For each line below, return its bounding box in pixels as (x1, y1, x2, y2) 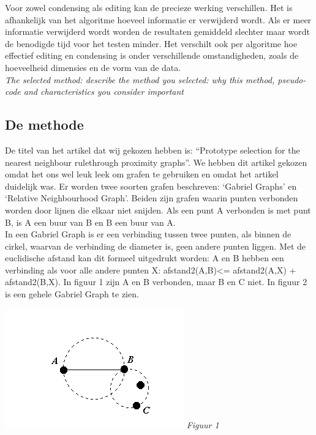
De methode (5, 115, 84, 134)
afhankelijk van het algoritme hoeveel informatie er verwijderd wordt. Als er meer (5, 13, 312, 26)
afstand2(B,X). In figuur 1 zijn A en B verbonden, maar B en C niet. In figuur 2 (5, 275, 307, 288)
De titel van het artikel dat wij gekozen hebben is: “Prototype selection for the (5, 143, 300, 156)
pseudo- (277, 73, 306, 86)
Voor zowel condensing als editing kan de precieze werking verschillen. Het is (5, 1, 293, 13)
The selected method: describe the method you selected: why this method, (5, 73, 275, 86)
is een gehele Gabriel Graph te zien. (5, 288, 139, 300)
